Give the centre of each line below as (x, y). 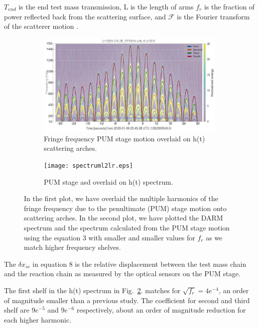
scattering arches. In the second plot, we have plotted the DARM (124, 218)
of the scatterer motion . (41, 26)
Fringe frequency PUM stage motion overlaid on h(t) (125, 138)
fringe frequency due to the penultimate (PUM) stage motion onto (125, 208)
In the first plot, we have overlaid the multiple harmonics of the (121, 198)
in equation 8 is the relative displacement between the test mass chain (139, 264)
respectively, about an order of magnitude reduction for (161, 310)
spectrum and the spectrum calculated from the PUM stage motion (127, 228)
